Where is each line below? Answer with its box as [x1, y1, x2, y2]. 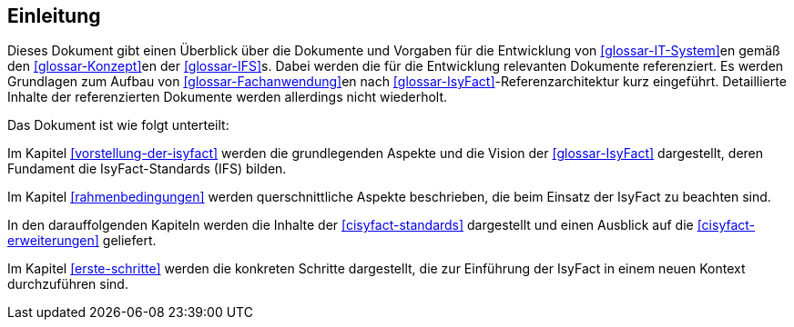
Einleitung [7, 5, 101, 27]
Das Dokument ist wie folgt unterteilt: [7, 117, 229, 134]
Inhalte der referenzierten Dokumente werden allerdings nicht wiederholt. [7, 89, 448, 105]
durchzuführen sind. [7, 276, 128, 292]
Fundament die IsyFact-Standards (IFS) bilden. [7, 161, 287, 177]
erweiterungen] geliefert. [7, 233, 157, 249]
